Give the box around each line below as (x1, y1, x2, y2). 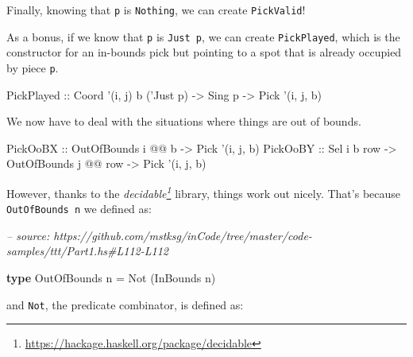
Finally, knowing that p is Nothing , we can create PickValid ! (6, 2, 306, 17)
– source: (6, 227, 50, 243)
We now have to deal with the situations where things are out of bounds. (6, 113, 361, 130)
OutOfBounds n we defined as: (6, 200, 152, 217)
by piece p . (6, 59, 59, 76)
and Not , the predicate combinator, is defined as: (6, 296, 244, 312)
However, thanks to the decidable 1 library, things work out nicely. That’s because (6, 182, 401, 201)
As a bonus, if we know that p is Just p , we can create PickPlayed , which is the (6, 28, 400, 45)
